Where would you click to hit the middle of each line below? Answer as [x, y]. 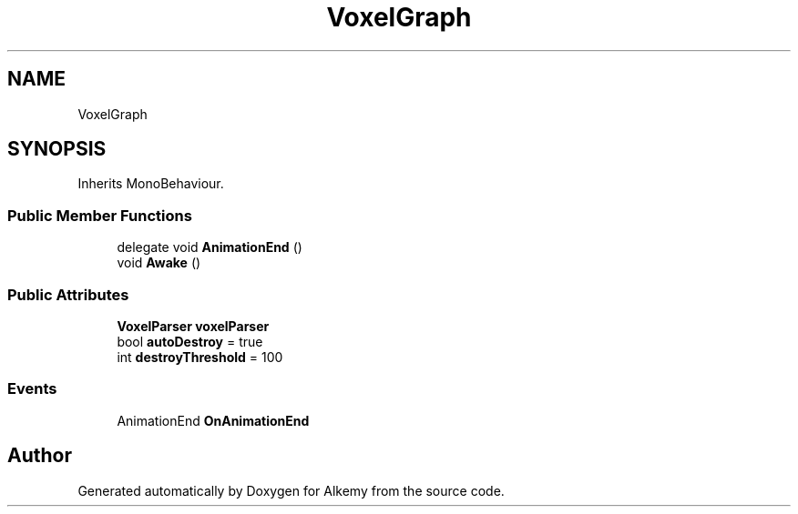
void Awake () [159, 263]
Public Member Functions [100, 215]
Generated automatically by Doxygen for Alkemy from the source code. [291, 490]
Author [40, 456]
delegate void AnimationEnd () [210, 247]
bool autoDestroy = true [190, 341]
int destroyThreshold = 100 [200, 357]
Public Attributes [68, 294]
